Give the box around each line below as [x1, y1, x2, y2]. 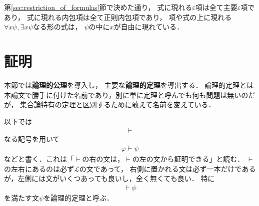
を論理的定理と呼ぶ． [43, 192, 113, 203]
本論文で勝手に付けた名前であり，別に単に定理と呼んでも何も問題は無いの [4, 89, 248, 100]
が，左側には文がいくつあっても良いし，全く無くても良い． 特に [4, 173, 215, 184]
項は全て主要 [195, 2, 237, 12]
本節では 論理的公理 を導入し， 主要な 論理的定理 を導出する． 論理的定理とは [4, 79, 254, 90]
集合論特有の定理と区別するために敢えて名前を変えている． [19, 99, 215, 110]
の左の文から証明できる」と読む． [132, 153, 244, 164]
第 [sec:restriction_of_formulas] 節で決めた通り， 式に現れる [4, 2, 192, 12]
